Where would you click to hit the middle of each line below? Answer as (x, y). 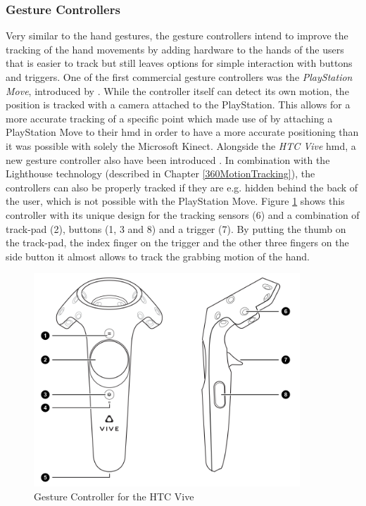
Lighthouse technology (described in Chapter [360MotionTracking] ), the (160, 173)
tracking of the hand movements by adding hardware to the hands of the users (175, 49)
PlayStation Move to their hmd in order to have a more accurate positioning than (182, 132)
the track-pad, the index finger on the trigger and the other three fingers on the (177, 242)
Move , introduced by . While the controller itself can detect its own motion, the (177, 90)
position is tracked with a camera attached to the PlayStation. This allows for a (178, 105)
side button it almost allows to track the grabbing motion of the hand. (158, 256)
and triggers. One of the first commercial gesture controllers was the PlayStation (179, 77)
